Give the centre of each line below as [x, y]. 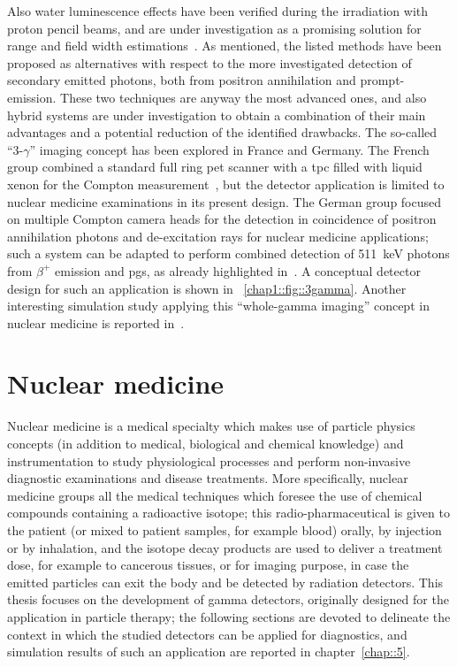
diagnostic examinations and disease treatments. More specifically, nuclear [208, 478]
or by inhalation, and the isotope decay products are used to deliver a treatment [225, 547]
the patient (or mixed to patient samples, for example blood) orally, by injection [225, 529]
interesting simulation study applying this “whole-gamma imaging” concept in [218, 306]
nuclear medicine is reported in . [96, 322]
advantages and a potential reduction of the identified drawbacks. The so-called [222, 132]
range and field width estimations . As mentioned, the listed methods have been [225, 46]
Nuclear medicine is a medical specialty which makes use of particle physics [211, 426]
